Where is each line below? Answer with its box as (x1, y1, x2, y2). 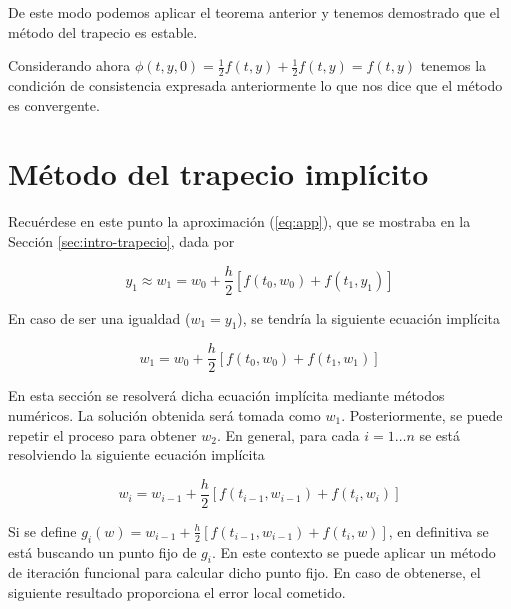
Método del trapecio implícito (8, 153, 429, 194)
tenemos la (420, 55, 487, 76)
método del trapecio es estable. (8, 21, 198, 42)
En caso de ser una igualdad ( (8, 307, 191, 328)
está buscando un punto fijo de (8, 541, 197, 562)
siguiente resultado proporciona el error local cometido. (8, 582, 346, 603)
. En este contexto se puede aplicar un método (211, 541, 496, 562)
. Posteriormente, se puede (341, 405, 503, 426)
